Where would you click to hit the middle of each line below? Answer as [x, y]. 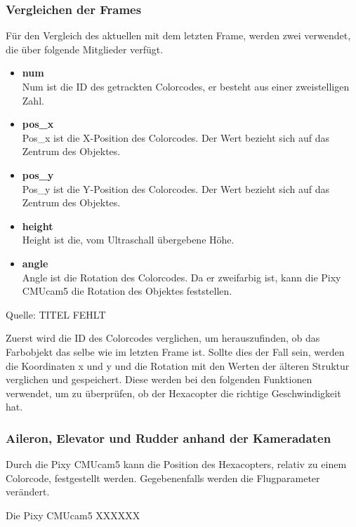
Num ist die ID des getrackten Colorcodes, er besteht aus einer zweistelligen [186, 86]
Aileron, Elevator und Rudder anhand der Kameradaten [169, 438]
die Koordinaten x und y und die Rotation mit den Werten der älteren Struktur [178, 365]
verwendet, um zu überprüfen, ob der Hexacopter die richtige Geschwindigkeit [173, 393]
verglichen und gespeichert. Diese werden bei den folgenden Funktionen [159, 379]
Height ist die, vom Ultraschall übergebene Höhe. [128, 240]
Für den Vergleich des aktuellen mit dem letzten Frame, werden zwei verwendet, [178, 35]
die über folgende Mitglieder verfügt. [85, 49]
